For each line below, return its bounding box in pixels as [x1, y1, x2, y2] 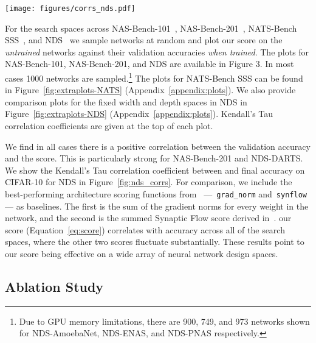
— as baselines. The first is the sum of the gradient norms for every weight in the [5, 199, 309, 212]
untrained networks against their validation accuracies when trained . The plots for [5, 45, 309, 58]
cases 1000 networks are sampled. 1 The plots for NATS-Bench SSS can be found [5, 70, 303, 84]
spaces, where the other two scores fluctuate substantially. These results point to [5, 235, 304, 248]
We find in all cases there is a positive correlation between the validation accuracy [5, 140, 311, 152]
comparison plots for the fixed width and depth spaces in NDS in [5, 95, 247, 108]
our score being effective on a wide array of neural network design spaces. [5, 247, 278, 260]
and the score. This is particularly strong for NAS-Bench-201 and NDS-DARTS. [5, 152, 303, 164]
